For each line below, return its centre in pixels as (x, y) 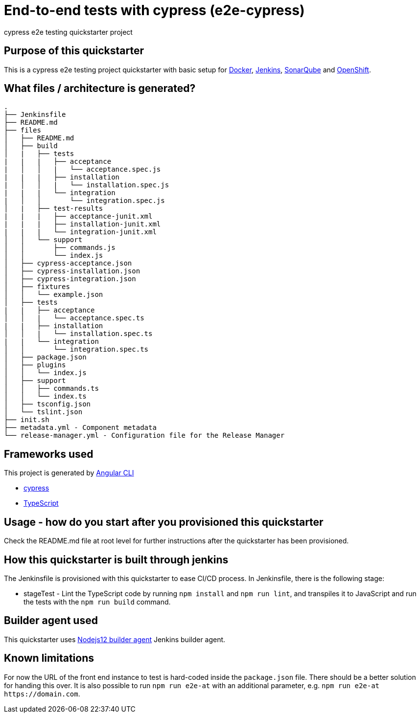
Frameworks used (49, 454)
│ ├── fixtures (37, 287)
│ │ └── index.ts (45, 396)
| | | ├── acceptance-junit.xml (78, 216)
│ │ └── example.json (54, 295)
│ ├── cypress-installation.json (72, 271)
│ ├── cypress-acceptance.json (68, 263)
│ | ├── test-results (54, 209)
